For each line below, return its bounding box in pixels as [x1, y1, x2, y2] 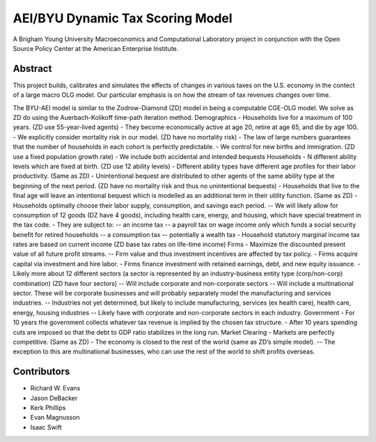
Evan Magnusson [30, 413, 80, 422]
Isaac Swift [30, 422, 62, 432]
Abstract [13, 63, 52, 75]
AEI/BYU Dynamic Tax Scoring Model [13, 10, 233, 26]
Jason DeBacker [30, 394, 78, 402]
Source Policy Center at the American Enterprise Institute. [13, 44, 179, 52]
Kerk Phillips [30, 404, 66, 412]
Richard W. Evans [30, 384, 81, 393]
